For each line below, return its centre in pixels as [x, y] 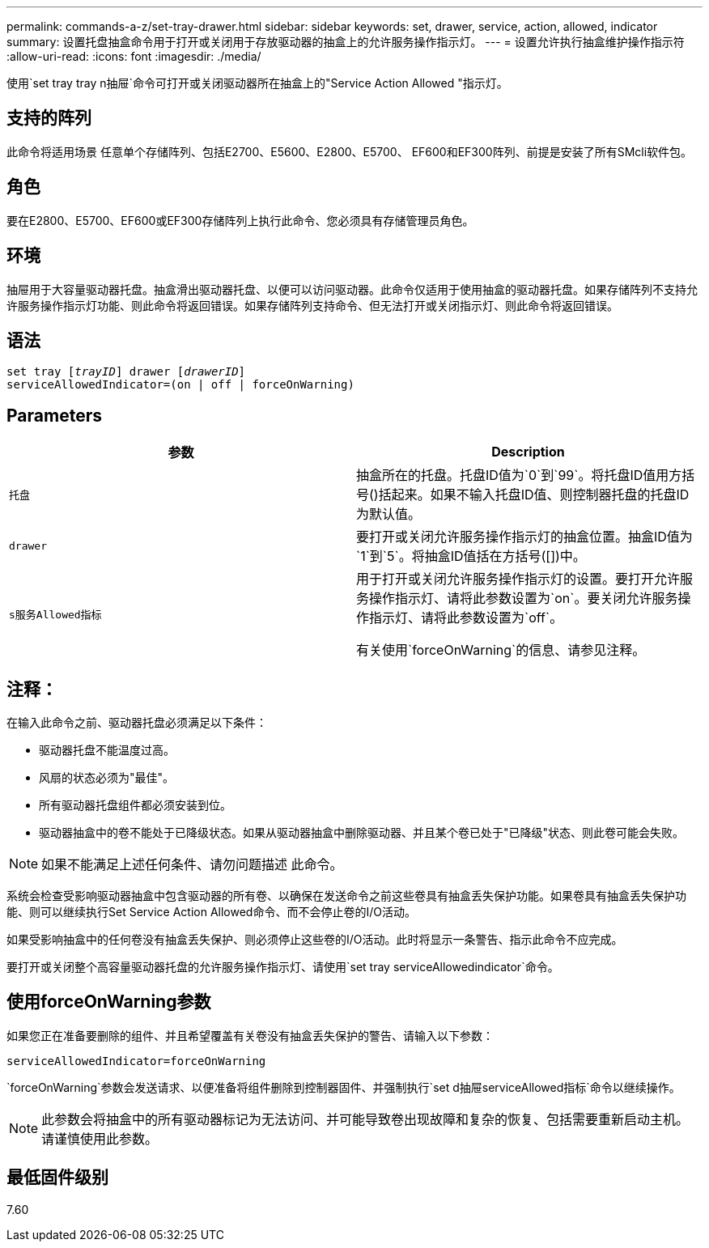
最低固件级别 [57, 1178]
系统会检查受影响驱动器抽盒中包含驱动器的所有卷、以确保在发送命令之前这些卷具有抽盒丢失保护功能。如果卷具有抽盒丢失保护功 [346, 896]
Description [528, 452]
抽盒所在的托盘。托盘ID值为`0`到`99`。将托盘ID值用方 [519, 475]
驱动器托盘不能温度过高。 [107, 750]
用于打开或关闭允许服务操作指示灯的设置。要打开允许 [518, 579]
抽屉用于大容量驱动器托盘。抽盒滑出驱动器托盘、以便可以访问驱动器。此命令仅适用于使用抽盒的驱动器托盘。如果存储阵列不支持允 [352, 289]
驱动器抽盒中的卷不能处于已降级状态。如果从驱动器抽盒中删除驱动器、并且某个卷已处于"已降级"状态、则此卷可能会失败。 [362, 833]
